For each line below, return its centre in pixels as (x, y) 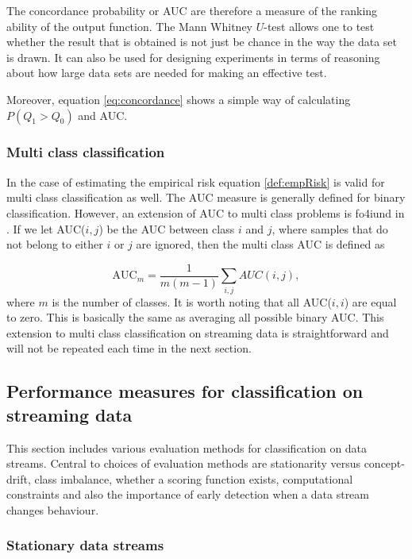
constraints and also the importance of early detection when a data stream (188, 494)
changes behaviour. (53, 509)
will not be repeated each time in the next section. (129, 348)
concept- (384, 463)
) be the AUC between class (167, 228)
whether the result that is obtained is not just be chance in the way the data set (202, 42)
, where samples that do (330, 228)
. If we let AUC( (46, 228)
